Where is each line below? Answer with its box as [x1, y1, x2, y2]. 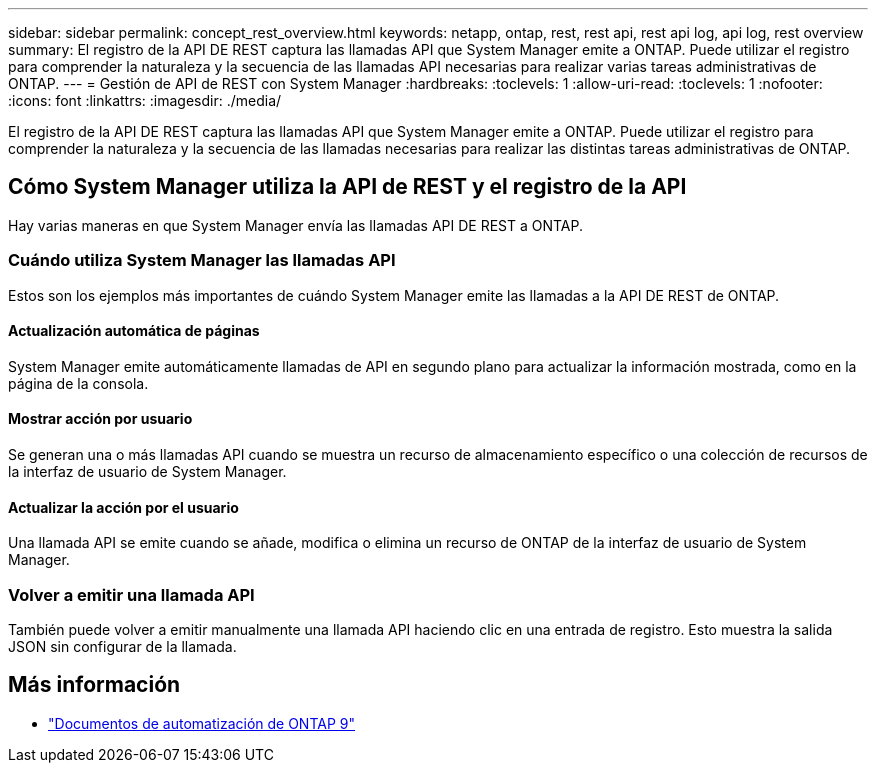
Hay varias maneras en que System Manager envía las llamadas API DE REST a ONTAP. [8, 216, 584, 234]
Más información [8, 672, 181, 698]
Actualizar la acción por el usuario [8, 498, 239, 516]
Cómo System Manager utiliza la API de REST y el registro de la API [8, 174, 687, 200]
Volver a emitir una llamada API [8, 584, 255, 605]
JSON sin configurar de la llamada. [8, 638, 237, 655]
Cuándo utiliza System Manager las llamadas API [8, 250, 396, 271]
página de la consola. [8, 374, 149, 392]
